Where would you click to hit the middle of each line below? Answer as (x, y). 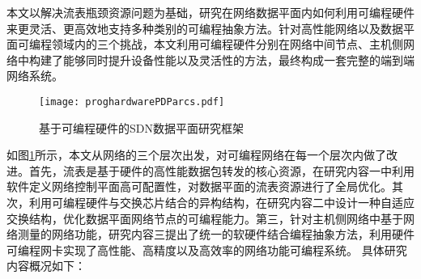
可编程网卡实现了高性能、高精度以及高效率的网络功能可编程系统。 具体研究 (207, 249)
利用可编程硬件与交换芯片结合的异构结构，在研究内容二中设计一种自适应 (221, 202)
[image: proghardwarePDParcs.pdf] (132, 101)
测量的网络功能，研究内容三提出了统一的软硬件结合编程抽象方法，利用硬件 (216, 234)
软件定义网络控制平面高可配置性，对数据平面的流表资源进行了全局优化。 (199, 186)
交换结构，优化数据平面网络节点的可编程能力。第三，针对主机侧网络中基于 (205, 218)
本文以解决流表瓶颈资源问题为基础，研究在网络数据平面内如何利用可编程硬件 (210, 12)
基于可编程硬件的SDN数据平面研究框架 (141, 127)
